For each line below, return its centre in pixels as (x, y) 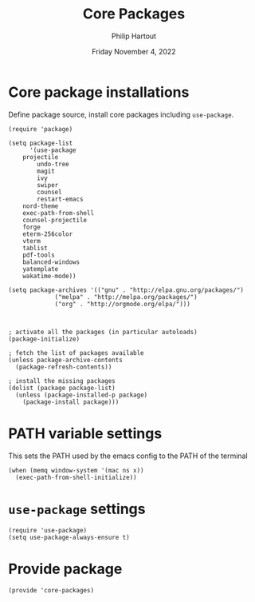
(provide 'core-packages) (51, 590)
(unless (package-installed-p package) (82, 395)
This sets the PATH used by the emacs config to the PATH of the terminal (128, 456)
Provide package (65, 569)
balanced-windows (51, 262)
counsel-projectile (55, 220)
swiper (48, 185)
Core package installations (99, 92)
